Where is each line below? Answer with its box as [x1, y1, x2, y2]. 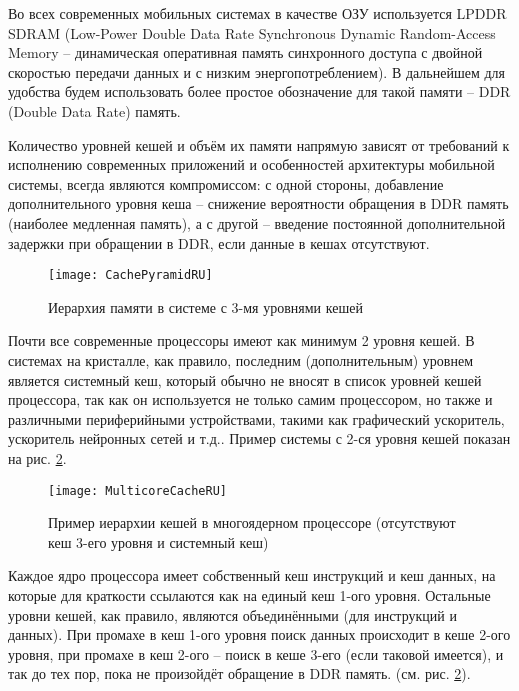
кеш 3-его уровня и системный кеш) [48, 531, 269, 552]
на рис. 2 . [8, 447, 67, 468]
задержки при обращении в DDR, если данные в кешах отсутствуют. [8, 232, 430, 253]
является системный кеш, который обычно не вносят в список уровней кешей [8, 369, 482, 390]
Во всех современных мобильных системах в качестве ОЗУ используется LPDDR [8, 3, 507, 23]
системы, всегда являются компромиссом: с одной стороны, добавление [8, 173, 444, 194]
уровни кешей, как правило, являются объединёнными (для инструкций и [8, 604, 457, 625]
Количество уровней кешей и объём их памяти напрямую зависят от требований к [8, 134, 510, 155]
